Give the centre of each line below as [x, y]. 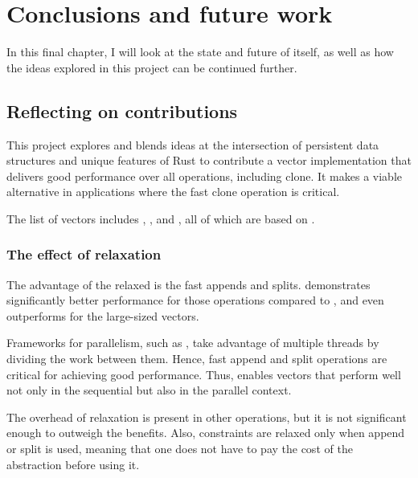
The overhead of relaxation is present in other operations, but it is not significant [207, 417]
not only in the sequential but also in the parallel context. [149, 390]
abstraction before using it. [73, 464]
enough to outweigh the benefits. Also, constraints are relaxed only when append [206, 433]
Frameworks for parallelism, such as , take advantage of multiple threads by [193, 343]
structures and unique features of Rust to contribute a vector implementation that [209, 160]
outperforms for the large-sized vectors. [103, 315]
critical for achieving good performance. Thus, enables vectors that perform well [204, 374]
